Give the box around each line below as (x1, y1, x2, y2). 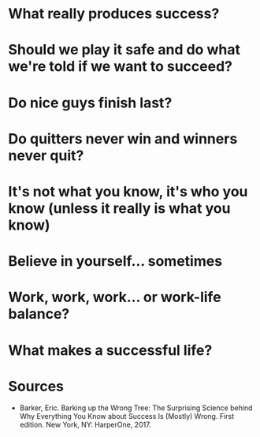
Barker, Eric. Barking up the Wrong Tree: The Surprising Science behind (19, 403, 253, 413)
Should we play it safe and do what (8, 41, 240, 59)
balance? (8, 305, 70, 323)
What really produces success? (8, 5, 220, 23)
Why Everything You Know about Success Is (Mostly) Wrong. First (19, 412, 235, 421)
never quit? (8, 147, 84, 164)
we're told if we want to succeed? (8, 58, 232, 76)
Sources (8, 377, 65, 395)
